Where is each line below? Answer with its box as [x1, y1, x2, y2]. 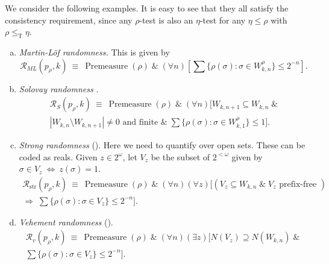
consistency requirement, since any [5, 13, 133, 26]
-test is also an [139, 13, 193, 26]
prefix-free [279, 180, 317, 189]
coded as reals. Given [19, 150, 98, 163]
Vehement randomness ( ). [19, 215, 113, 228]
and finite [122, 118, 158, 127]
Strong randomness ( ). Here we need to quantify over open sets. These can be [19, 139, 305, 151]
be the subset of [151, 150, 210, 163]
